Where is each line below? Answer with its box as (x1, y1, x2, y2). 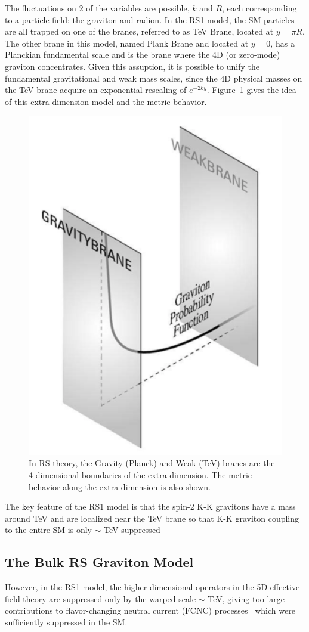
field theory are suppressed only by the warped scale (5, 592, 196, 605)
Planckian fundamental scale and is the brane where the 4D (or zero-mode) (5, 48, 280, 61)
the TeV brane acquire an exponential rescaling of (5, 83, 187, 96)
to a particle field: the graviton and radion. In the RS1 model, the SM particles (5, 13, 295, 26)
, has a (270, 36, 295, 49)
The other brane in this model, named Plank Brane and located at (5, 36, 249, 49)
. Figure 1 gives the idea (206, 83, 296, 96)
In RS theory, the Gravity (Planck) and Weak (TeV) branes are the (29, 457, 275, 469)
